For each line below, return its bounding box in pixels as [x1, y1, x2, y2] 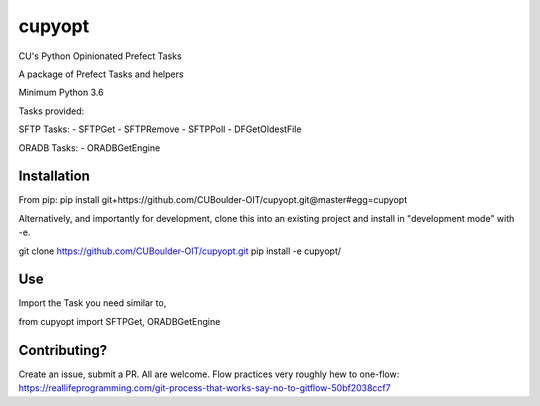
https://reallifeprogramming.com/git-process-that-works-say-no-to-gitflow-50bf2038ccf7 [18, 382, 391, 394]
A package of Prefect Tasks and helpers [18, 68, 184, 80]
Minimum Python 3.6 [18, 86, 104, 99]
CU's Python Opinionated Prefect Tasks [18, 50, 182, 62]
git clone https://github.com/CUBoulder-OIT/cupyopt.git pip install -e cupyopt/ [18, 245, 342, 257]
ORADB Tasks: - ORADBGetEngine [18, 141, 161, 154]
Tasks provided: [18, 105, 85, 117]
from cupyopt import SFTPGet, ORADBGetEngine [18, 315, 221, 327]
